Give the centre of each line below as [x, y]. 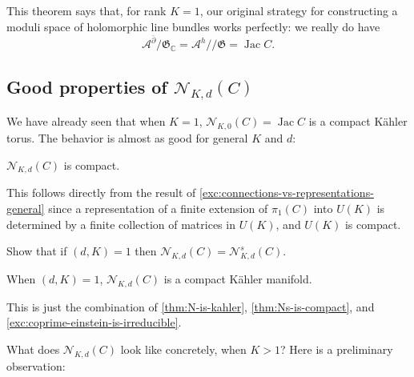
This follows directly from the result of [101, 193]
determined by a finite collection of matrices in [121, 224]
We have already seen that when [86, 121]
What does [33, 349]
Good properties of [87, 86]
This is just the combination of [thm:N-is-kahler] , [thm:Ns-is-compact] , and [191, 306]
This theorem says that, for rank [86, 10]
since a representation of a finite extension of [158, 209]
